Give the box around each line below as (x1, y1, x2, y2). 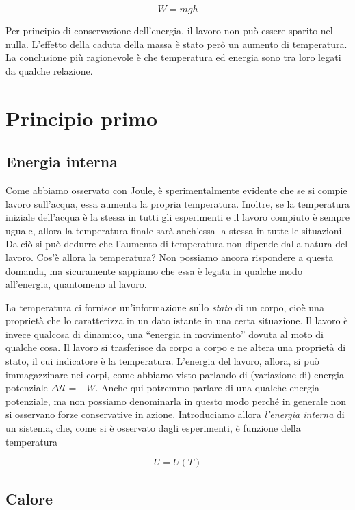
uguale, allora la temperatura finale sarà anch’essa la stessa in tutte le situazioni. (5, 223, 345, 237)
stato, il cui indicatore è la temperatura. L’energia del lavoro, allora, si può (5, 354, 319, 368)
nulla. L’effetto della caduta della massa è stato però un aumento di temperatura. (5, 36, 347, 51)
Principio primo (5, 104, 158, 132)
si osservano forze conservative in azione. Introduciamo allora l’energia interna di (5, 407, 345, 422)
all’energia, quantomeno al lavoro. (5, 277, 147, 291)
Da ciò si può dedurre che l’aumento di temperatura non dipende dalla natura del (5, 236, 348, 251)
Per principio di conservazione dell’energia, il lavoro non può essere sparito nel (5, 23, 333, 37)
